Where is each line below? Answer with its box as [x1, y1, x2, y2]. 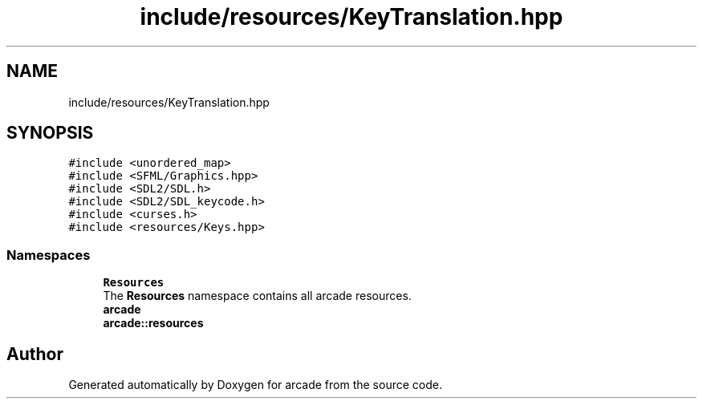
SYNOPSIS [6, 123, 94, 144]
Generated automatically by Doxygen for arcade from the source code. [68, 378, 442, 392]
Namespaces [6, 246, 91, 263]
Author [6, 343, 63, 364]
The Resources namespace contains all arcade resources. [103, 289, 412, 303]
